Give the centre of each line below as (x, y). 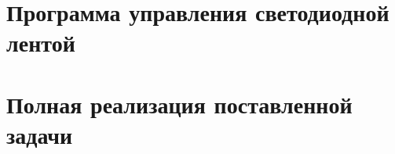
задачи (40, 134)
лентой (41, 43)
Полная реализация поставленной (179, 104)
